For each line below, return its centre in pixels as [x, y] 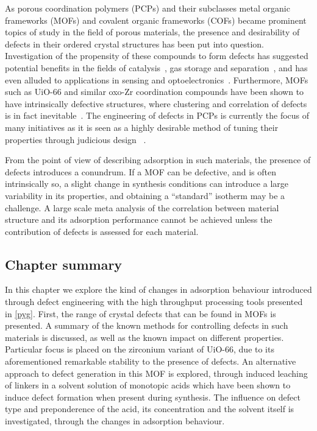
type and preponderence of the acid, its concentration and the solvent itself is [150, 409]
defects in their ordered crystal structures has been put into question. [134, 44]
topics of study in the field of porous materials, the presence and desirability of [152, 32]
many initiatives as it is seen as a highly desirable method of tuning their [142, 127]
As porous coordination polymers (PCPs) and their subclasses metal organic [148, 8]
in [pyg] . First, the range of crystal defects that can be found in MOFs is [141, 313]
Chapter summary [64, 264]
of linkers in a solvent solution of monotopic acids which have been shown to [148, 385]
